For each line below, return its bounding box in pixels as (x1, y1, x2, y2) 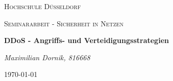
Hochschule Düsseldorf (4, 1, 81, 11)
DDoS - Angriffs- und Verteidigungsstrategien (4, 35, 169, 46)
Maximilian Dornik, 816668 (4, 52, 90, 62)
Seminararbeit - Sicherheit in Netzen (4, 18, 124, 28)
